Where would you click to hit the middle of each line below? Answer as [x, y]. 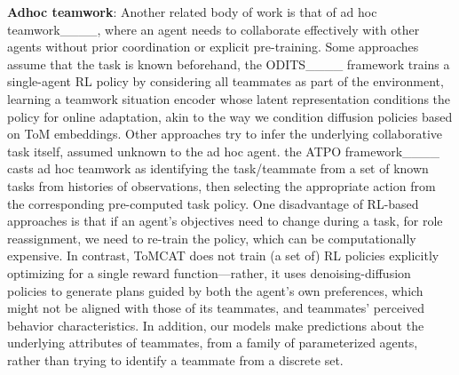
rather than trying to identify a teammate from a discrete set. [175, 359]
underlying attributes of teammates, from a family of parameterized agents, [213, 343]
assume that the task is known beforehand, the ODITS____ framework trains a [229, 64]
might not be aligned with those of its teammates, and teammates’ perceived [216, 308]
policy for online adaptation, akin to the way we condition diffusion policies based [230, 116]
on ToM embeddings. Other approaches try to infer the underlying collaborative [225, 134]
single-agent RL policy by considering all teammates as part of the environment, [226, 81]
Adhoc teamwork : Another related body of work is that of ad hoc [192, 12]
